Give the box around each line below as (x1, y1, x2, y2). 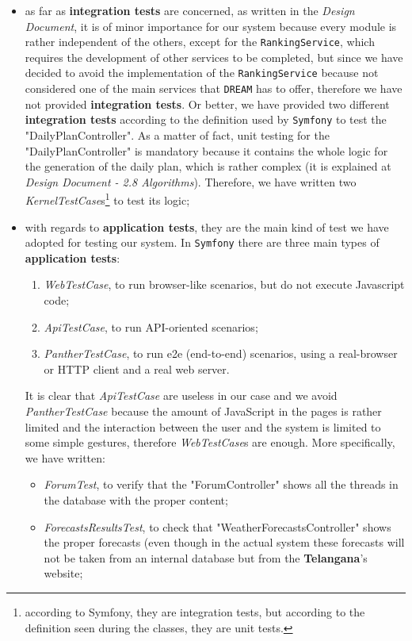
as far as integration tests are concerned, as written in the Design (25, 2, 355, 18)
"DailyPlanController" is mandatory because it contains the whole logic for (25, 142, 388, 159)
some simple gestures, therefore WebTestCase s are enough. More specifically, (25, 434, 395, 451)
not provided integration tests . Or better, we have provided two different (25, 95, 390, 112)
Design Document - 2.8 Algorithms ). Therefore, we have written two (25, 173, 357, 190)
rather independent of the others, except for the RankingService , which (25, 33, 375, 50)
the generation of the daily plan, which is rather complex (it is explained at (25, 158, 391, 175)
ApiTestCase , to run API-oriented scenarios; (44, 318, 258, 335)
